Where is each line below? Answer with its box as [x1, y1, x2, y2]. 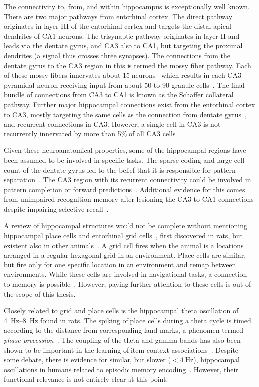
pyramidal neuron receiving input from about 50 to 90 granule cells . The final [4, 79, 245, 90]
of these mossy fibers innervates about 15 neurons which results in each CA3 [4, 70, 241, 80]
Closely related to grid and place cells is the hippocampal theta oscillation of [4, 305, 239, 316]
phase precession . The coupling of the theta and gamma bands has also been [4, 335, 241, 345]
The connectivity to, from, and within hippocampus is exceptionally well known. [4, 1, 250, 11]
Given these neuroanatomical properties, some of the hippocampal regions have [4, 145, 246, 155]
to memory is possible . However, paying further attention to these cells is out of [4, 279, 251, 289]
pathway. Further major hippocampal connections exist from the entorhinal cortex [4, 99, 255, 109]
